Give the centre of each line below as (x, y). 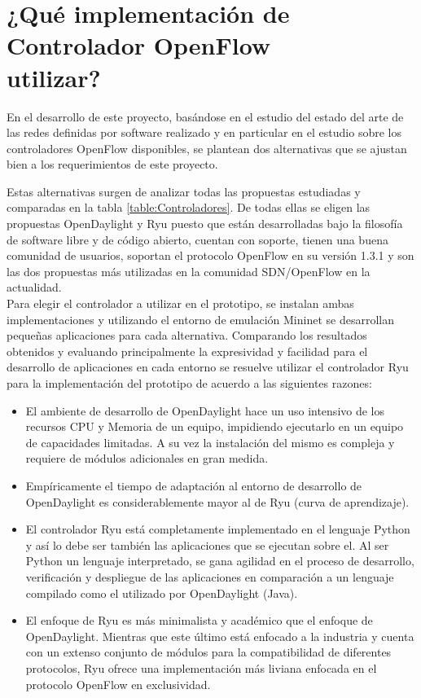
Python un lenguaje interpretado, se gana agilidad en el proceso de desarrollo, (220, 561)
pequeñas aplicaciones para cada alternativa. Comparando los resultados (187, 335)
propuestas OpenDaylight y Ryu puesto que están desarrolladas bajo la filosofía (205, 224)
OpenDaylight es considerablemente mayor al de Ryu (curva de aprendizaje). (217, 501)
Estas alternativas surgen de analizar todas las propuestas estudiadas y (184, 191)
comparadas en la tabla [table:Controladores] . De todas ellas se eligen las (189, 207)
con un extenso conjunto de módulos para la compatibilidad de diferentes (208, 652)
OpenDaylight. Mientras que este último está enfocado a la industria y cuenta (220, 636)
